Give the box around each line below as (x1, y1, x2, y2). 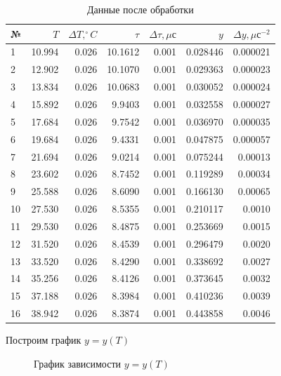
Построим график (6, 333, 81, 347)
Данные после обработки (87, 2, 194, 16)
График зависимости (34, 356, 122, 370)
